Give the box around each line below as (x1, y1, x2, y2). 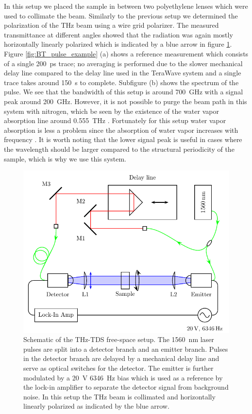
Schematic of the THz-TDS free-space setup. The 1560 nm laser (23, 334, 214, 344)
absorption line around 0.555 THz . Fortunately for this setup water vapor (4, 115, 226, 126)
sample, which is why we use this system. (4, 153, 127, 163)
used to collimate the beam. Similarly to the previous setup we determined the (4, 10, 238, 20)
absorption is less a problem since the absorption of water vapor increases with (4, 125, 238, 135)
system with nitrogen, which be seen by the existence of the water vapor (4, 106, 219, 116)
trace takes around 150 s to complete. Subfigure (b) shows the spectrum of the (4, 77, 239, 87)
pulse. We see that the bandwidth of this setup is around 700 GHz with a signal (4, 87, 243, 97)
